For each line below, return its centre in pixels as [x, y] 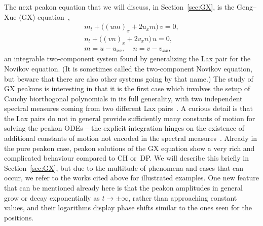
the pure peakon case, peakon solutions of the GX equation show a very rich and [129, 148]
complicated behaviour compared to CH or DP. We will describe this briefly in [126, 158]
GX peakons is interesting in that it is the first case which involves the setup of [127, 88]
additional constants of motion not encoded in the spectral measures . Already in [131, 138]
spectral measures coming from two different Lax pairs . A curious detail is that [128, 108]
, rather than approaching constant [183, 197]
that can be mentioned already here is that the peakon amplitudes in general [123, 188]
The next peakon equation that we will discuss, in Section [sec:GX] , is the [119, 7]
